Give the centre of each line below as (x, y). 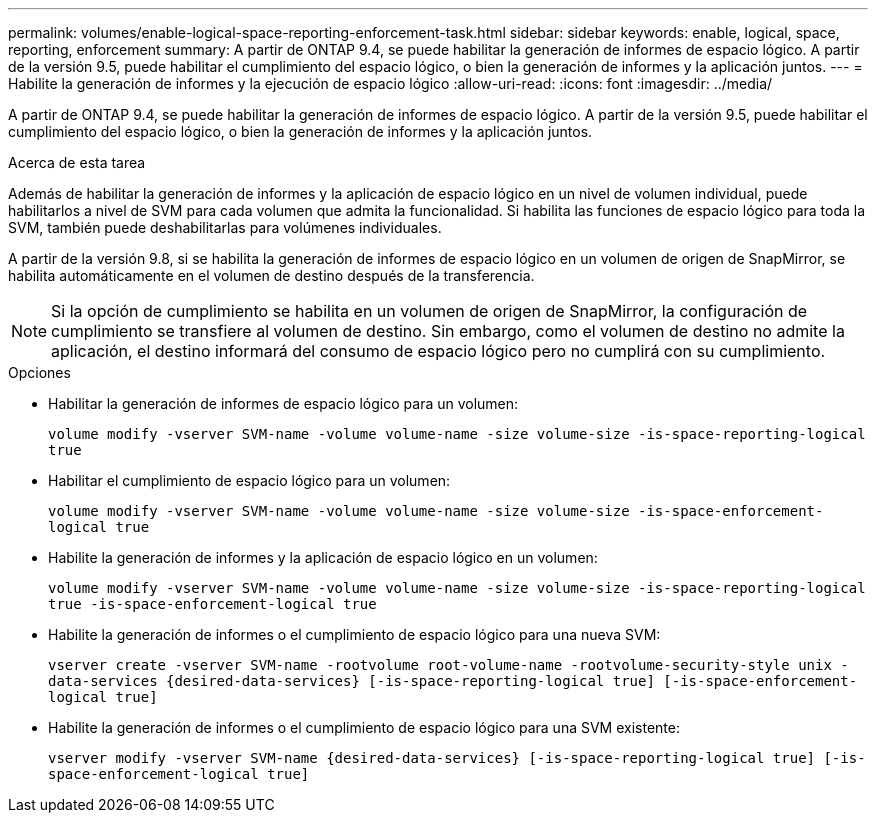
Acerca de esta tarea (77, 162)
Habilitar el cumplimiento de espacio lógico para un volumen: (249, 480)
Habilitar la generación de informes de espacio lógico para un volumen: (283, 403)
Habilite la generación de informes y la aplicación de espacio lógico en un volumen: (323, 557)
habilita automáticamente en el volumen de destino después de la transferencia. (271, 275)
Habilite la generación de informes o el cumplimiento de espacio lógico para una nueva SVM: (354, 634)
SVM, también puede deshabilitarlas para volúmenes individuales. (225, 227)
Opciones (39, 372)
